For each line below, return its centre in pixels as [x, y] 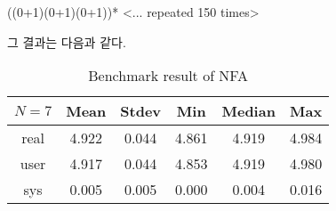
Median [248, 111]
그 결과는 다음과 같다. [67, 41]
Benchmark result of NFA [168, 76]
